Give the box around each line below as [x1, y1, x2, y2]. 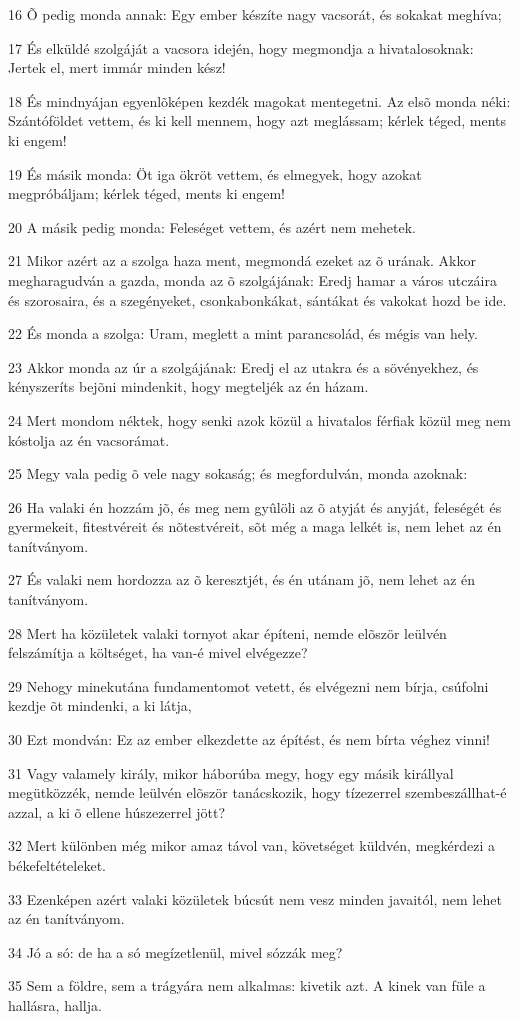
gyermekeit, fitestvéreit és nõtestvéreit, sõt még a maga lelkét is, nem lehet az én [8, 516, 502, 537]
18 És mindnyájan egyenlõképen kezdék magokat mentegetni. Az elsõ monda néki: [8, 90, 511, 111]
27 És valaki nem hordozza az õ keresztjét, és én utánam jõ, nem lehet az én [8, 569, 476, 590]
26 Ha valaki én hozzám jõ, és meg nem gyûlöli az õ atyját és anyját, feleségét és [8, 496, 502, 517]
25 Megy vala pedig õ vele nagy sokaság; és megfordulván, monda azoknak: [8, 463, 468, 484]
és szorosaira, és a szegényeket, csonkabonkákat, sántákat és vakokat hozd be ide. [8, 289, 507, 310]
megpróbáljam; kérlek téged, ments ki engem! [8, 183, 286, 204]
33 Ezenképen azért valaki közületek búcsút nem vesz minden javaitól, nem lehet [8, 888, 502, 909]
